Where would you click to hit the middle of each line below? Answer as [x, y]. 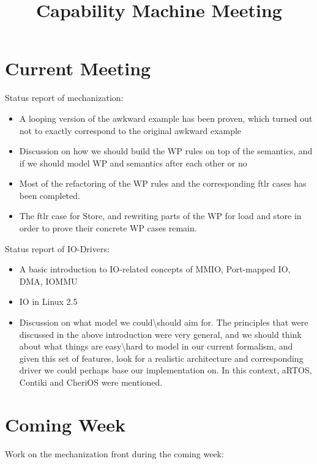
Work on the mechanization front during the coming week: [114, 453]
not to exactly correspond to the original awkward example [130, 130]
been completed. [50, 195]
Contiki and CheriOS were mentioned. [91, 382]
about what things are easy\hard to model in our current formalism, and [156, 346]
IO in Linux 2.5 [48, 301]
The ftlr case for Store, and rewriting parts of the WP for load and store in [160, 216]
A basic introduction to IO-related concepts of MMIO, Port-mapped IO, [155, 269]
